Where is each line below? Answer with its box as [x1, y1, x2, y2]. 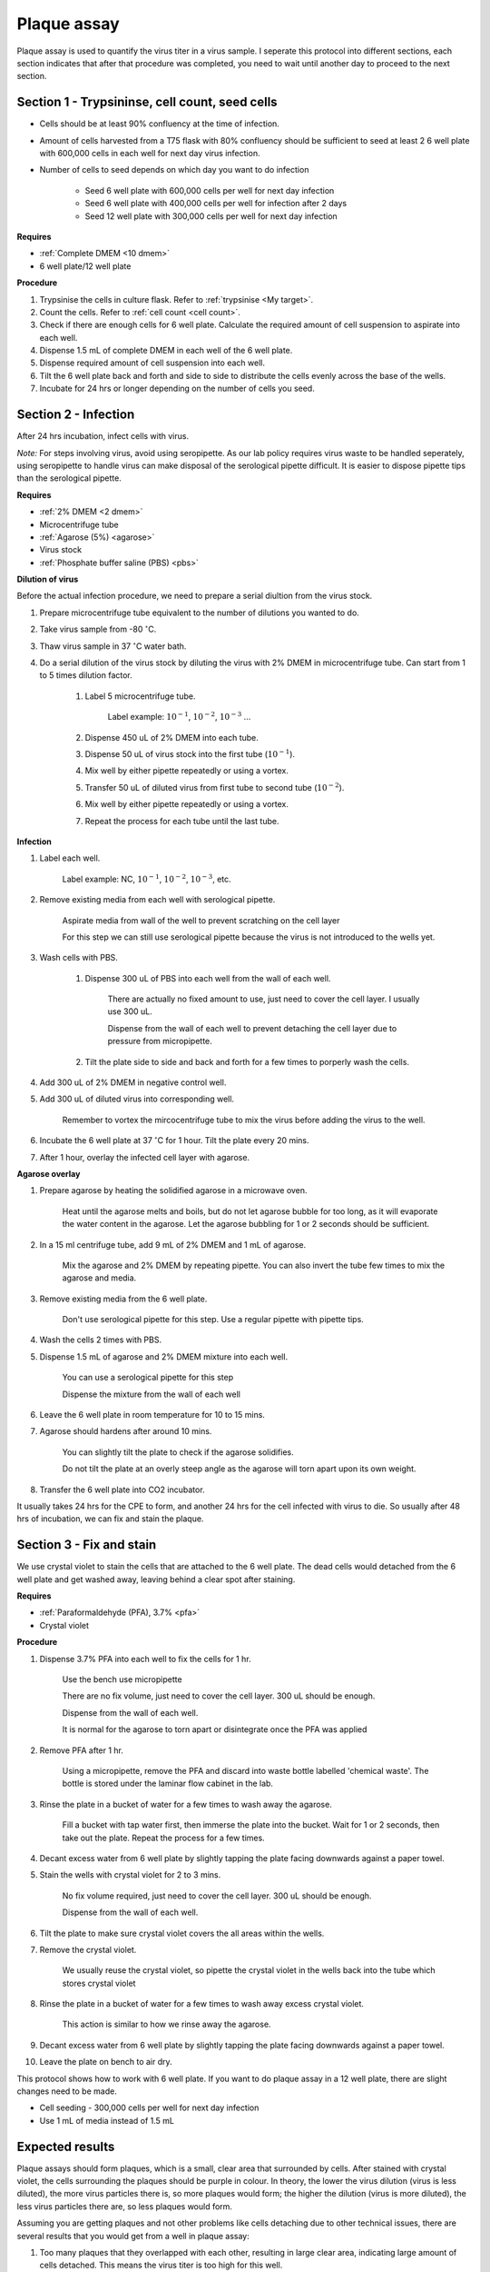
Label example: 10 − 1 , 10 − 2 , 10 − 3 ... [107, 710, 251, 722]
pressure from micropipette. [107, 1036, 212, 1047]
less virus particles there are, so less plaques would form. [16, 2200, 233, 2212]
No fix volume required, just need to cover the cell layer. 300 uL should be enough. [62, 1890, 372, 1901]
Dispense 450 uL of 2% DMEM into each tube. [84, 732, 259, 742]
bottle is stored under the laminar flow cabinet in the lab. [62, 1778, 274, 1789]
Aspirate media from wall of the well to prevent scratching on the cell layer [62, 914, 340, 926]
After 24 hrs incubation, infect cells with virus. [16, 431, 190, 442]
